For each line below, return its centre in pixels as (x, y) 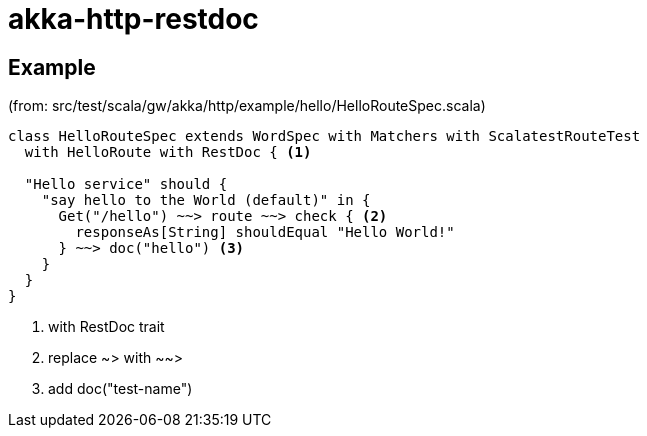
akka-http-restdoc (133, 19)
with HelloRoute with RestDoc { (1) (168, 152)
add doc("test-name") (120, 389)
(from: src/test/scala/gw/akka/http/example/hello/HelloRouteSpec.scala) (247, 106)
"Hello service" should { (126, 184)
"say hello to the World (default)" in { (206, 200)
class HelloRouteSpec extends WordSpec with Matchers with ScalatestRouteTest (324, 136)
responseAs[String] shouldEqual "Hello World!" (265, 232)
